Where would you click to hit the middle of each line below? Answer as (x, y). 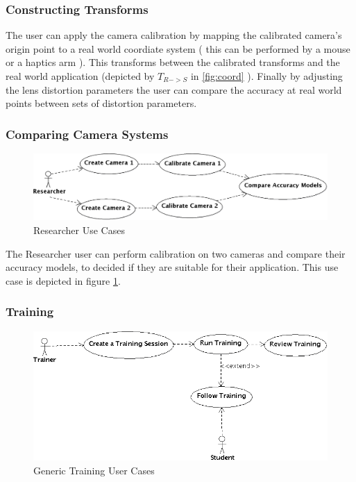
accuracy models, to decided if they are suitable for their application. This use (172, 267)
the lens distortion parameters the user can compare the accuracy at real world (174, 89)
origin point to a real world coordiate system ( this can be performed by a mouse (178, 48)
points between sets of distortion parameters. (101, 103)
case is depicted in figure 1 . (63, 280)
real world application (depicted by (80, 76)
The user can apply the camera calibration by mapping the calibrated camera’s (174, 35)
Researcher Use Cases (79, 230)
